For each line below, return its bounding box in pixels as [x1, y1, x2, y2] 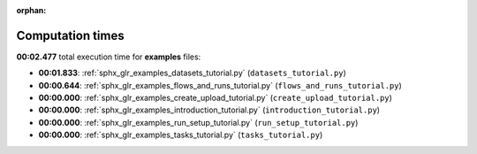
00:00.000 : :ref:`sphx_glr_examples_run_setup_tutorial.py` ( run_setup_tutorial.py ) [38, 117, 359, 127]
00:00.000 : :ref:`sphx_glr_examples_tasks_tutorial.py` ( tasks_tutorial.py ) [38, 129, 323, 141]
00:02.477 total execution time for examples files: [16, 51, 201, 62]
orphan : [16, 5, 47, 15]
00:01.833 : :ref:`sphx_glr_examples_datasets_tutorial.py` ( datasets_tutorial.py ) [38, 67, 346, 79]
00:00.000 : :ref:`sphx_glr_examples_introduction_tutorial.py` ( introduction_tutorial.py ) [38, 104, 380, 115]
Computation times [16, 27, 125, 43]
